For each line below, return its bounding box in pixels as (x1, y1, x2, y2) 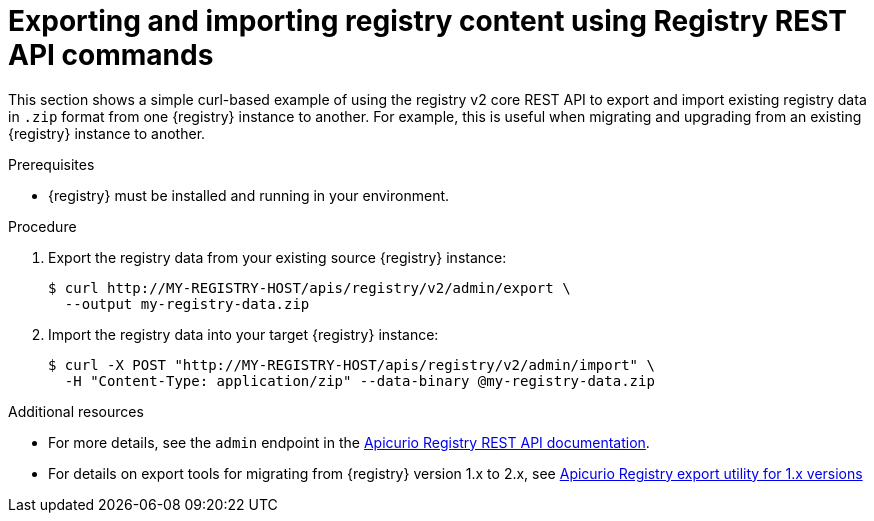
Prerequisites (8, 155, 95, 173)
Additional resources (8, 402, 144, 420)
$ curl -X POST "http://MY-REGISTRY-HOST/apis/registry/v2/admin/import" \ (48, 356, 655, 373)
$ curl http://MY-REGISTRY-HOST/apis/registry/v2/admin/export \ (48, 279, 571, 296)
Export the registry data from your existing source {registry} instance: (48, 248, 507, 266)
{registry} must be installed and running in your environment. (48, 186, 450, 204)
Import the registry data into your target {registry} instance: (48, 325, 439, 343)
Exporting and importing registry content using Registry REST (8, 4, 848, 38)
